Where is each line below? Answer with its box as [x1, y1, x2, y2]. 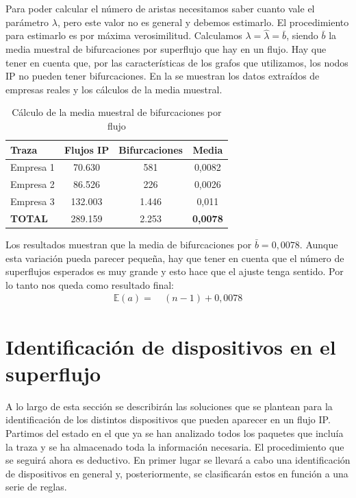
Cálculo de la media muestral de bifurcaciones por [12, 105, 222, 119]
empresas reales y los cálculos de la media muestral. [5, 82, 222, 96]
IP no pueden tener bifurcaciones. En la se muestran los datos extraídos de [5, 69, 320, 83]
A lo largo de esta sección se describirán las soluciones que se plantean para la [5, 399, 333, 413]
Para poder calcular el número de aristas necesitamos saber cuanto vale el [5, 1, 315, 15]
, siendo [286, 28, 318, 43]
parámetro [5, 14, 49, 29]
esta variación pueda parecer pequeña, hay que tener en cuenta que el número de [5, 250, 344, 265]
